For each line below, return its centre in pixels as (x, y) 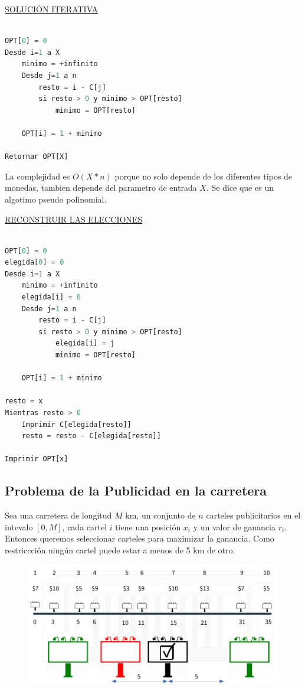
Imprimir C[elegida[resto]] (76, 424)
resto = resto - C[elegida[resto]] (91, 436)
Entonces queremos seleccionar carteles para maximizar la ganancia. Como (140, 538)
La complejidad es (37, 176)
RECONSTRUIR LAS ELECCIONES (74, 219)
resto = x (24, 401)
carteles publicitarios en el (253, 515)
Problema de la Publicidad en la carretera (136, 490)
